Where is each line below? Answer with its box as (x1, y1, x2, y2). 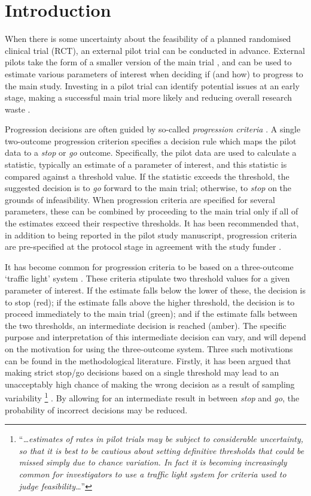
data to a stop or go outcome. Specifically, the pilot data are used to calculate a (5, 146, 297, 159)
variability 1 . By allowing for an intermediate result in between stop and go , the (5, 390, 300, 404)
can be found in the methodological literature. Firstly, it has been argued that (5, 354, 291, 367)
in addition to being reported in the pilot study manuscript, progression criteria (5, 228, 297, 241)
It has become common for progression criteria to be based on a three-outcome (5, 260, 294, 273)
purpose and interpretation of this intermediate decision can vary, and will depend (5, 331, 306, 343)
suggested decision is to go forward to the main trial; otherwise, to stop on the (5, 182, 292, 194)
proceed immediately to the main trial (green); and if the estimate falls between (5, 307, 298, 320)
